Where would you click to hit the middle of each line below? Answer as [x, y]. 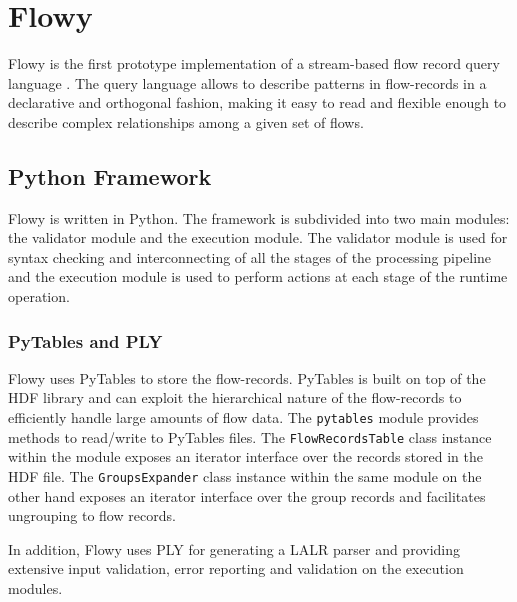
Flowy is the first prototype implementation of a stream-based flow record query [254, 63]
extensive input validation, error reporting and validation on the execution [236, 568]
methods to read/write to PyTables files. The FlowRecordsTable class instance [250, 436]
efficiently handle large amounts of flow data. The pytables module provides [243, 417]
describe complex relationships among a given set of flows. [186, 121]
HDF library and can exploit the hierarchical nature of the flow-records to [235, 397]
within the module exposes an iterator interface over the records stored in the [246, 456]
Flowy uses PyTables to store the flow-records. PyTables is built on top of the [247, 377]
